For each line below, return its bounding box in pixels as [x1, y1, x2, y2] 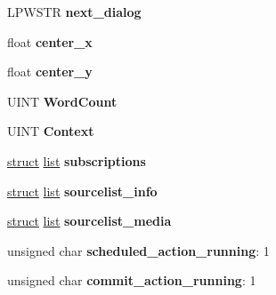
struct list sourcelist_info [7, 181, 158, 200]
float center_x [7, 32, 93, 51]
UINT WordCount [7, 92, 118, 110]
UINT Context [7, 122, 94, 140]
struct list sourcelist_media [7, 211, 172, 230]
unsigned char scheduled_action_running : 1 [7, 241, 270, 259]
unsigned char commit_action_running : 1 [7, 271, 256, 290]
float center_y [7, 62, 93, 81]
